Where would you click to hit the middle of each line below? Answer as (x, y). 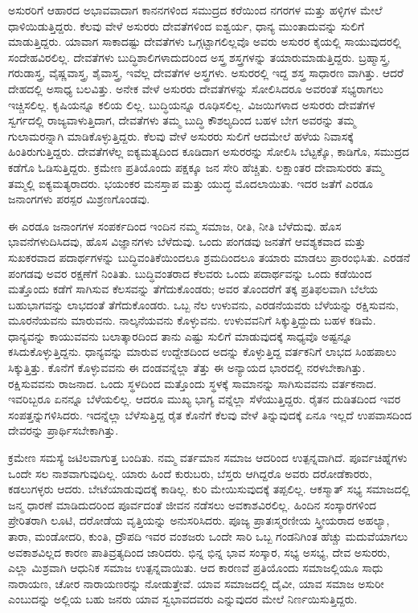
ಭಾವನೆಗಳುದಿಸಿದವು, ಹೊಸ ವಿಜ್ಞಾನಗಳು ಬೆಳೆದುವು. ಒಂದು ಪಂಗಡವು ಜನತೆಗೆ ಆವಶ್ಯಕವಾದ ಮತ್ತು (187, 241)
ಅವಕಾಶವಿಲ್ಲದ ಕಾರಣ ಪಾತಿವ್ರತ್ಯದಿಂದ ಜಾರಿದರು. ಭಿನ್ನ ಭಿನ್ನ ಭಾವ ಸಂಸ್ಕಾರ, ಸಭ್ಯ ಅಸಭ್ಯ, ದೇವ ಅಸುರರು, (199, 552)
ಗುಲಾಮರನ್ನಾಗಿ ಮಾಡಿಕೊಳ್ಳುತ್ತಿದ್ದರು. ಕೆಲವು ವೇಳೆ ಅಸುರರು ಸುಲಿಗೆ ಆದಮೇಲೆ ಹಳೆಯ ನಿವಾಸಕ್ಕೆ (181, 135)
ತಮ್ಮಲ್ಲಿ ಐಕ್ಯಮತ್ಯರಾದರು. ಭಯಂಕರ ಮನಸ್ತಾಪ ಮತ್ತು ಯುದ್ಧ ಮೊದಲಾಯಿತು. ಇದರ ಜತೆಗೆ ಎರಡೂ (191, 183)
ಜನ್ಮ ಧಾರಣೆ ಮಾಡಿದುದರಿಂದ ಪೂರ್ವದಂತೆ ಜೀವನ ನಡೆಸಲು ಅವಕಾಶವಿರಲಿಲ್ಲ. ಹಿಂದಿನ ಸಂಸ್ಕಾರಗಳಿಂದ (193, 504)
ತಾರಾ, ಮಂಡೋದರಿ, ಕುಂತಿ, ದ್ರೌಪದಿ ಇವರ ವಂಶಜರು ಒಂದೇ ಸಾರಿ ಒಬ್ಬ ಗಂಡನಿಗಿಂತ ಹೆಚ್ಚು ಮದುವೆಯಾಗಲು (208, 536)
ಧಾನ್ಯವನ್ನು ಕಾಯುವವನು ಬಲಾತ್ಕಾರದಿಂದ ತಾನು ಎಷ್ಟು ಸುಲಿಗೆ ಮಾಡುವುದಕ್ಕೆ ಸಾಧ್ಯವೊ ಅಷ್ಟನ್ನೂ (180, 335)
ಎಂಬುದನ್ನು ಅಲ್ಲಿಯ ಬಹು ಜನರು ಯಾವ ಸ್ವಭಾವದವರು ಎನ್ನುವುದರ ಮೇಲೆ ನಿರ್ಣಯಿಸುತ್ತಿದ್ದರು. (183, 599)
